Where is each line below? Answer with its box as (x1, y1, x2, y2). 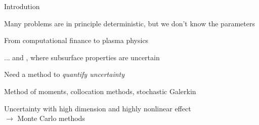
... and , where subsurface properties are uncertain (4, 52, 160, 62)
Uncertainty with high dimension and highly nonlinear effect (4, 103, 191, 113)
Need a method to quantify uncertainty (4, 69, 125, 79)
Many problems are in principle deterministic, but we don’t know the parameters (4, 18, 255, 28)
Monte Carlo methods (17, 113, 85, 123)
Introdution (4, 1, 40, 11)
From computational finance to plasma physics (4, 35, 149, 46)
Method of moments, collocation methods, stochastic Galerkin (4, 86, 196, 96)
